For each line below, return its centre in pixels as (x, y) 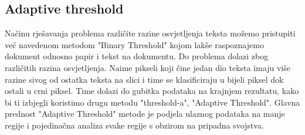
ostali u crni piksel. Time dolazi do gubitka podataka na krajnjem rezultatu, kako (152, 91)
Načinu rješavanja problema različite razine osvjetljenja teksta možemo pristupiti (150, 33)
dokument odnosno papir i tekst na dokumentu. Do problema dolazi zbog (137, 56)
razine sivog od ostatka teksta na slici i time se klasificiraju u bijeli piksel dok (144, 79)
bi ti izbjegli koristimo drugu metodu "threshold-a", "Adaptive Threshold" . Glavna (152, 102)
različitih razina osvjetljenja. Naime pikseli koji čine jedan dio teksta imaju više (148, 67)
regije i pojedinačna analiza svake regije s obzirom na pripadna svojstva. (134, 125)
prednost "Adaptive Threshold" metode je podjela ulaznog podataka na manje (145, 114)
